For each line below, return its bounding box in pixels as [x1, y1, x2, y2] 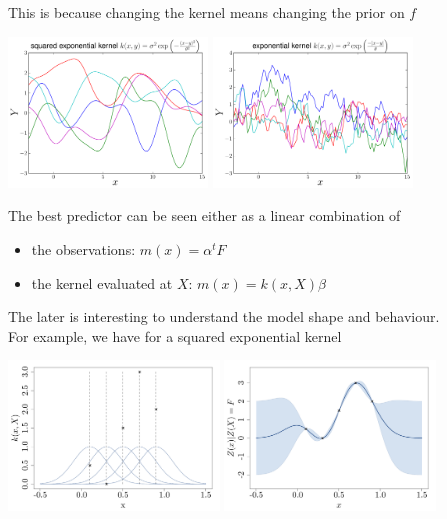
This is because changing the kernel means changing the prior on [8, 2, 405, 22]
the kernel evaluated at [31, 272, 173, 293]
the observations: [31, 238, 136, 259]
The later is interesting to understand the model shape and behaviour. [8, 306, 440, 327]
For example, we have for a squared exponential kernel [8, 325, 342, 346]
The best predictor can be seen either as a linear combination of [8, 205, 401, 226]
